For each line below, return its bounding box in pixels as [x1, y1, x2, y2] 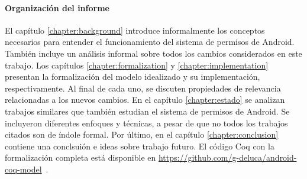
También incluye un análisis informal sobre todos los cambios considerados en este [5, 47, 302, 59]
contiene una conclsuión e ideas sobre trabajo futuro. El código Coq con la [5, 139, 274, 152]
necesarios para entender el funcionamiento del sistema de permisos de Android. [5, 35, 295, 48]
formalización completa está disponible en [5, 151, 156, 164]
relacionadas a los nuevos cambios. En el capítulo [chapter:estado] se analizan [5, 93, 285, 106]
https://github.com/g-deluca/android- [158, 151, 297, 164]
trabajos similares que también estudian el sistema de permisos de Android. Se [5, 105, 290, 117]
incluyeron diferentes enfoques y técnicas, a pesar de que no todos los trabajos [5, 116, 288, 129]
